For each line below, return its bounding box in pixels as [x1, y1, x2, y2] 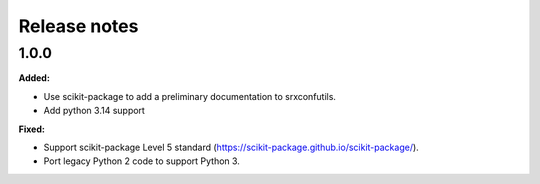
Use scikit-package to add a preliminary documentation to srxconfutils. [43, 90, 337, 102]
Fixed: [18, 123, 45, 135]
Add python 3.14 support [43, 105, 145, 117]
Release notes [18, 15, 139, 37]
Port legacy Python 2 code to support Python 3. [43, 155, 240, 167]
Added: [18, 72, 50, 84]
